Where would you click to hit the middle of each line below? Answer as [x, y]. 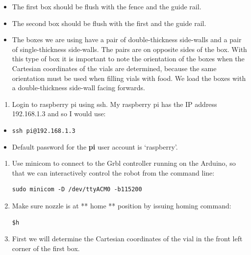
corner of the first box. [46, 248]
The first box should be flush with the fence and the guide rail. [107, 6]
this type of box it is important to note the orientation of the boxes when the [128, 59]
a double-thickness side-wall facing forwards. [78, 88]
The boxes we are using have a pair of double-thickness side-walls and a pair [127, 39]
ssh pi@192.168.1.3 [44, 131]
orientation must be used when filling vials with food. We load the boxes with [129, 78]
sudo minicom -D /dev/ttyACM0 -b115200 [77, 190]
